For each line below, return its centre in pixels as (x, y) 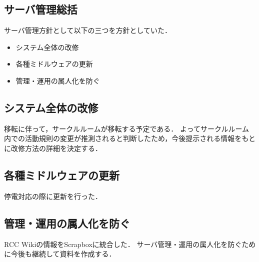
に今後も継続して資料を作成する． (60, 254)
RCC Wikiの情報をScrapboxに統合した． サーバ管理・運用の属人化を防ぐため (130, 244)
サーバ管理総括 (41, 9)
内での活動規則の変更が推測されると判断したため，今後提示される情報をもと (130, 138)
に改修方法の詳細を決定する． (53, 148)
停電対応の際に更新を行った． (53, 196)
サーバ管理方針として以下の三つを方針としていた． (88, 30)
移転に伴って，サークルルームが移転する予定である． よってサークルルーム (127, 128)
